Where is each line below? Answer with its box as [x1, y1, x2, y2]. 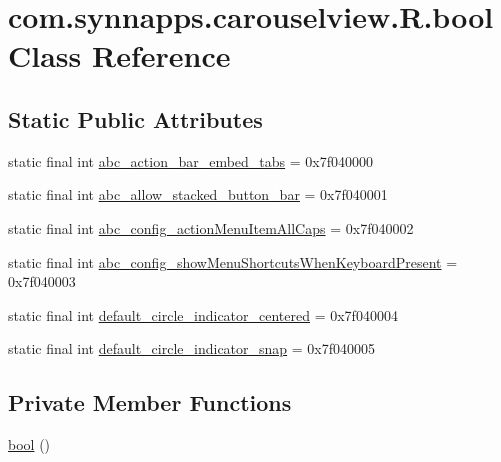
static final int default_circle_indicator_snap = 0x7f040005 [8, 338, 376, 359]
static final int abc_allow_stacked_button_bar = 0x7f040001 [8, 184, 388, 205]
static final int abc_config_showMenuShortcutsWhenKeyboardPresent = [8, 251, 458, 272]
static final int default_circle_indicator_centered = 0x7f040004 [8, 304, 398, 325]
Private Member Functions [8, 387, 292, 418]
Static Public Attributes [8, 103, 263, 134]
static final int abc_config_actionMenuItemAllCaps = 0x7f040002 [8, 217, 414, 238]
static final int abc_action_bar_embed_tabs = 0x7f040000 [8, 150, 374, 171]
